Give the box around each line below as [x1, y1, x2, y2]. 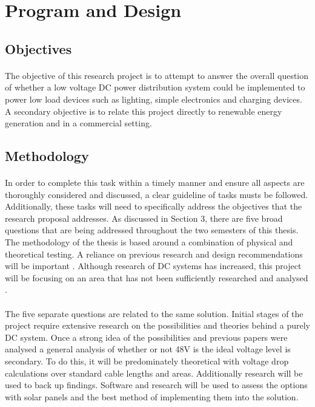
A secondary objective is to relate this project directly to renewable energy [5, 104, 282, 117]
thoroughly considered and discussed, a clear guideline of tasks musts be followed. [5, 188, 308, 200]
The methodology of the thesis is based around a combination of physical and [5, 236, 293, 248]
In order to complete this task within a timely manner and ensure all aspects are [5, 176, 305, 189]
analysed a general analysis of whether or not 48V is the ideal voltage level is [5, 343, 291, 355]
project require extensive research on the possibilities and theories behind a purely [5, 319, 310, 332]
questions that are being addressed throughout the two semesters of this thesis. [5, 224, 299, 236]
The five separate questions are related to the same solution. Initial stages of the [5, 307, 303, 320]
